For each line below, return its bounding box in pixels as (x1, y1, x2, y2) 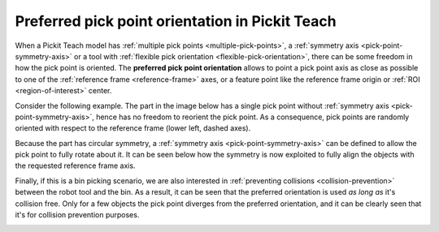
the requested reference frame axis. (15, 161, 136, 170)
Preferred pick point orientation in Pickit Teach (15, 12, 337, 30)
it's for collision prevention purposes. (15, 210, 140, 220)
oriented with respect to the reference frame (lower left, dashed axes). (15, 123, 251, 133)
